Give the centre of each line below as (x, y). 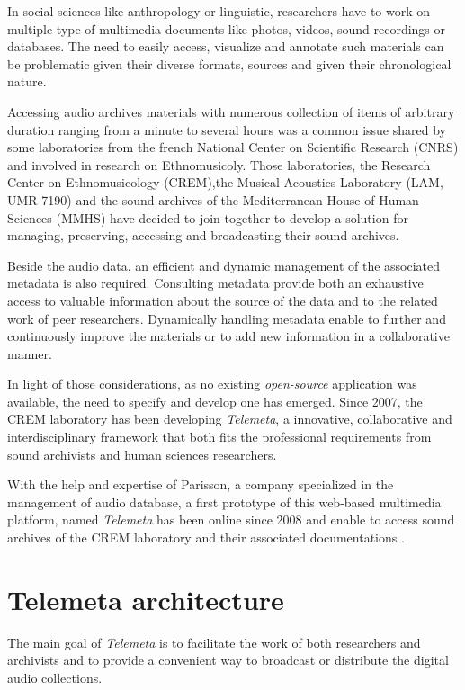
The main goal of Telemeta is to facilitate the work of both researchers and (214, 642)
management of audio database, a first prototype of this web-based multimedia (224, 502)
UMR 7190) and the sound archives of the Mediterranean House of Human (213, 199)
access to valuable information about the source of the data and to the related (223, 300)
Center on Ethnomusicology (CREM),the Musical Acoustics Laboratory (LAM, (225, 182)
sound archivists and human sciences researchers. (142, 454)
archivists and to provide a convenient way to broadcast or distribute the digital (228, 660)
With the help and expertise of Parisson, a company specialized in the (201, 484)
